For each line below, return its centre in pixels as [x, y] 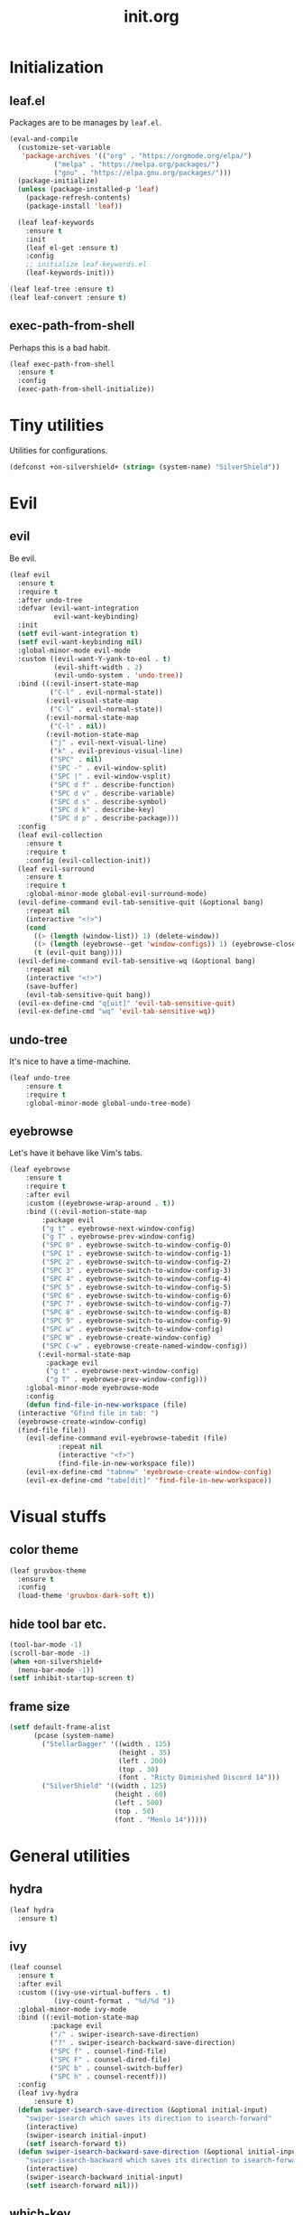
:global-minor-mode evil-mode [74, 650]
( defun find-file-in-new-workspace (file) [106, 1405]
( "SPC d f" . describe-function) [112, 785]
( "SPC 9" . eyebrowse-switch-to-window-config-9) [137, 1321]
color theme [44, 1550]
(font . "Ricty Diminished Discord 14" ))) [199, 1778]
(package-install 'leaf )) [74, 206]
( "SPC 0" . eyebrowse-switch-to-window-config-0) [137, 1245]
